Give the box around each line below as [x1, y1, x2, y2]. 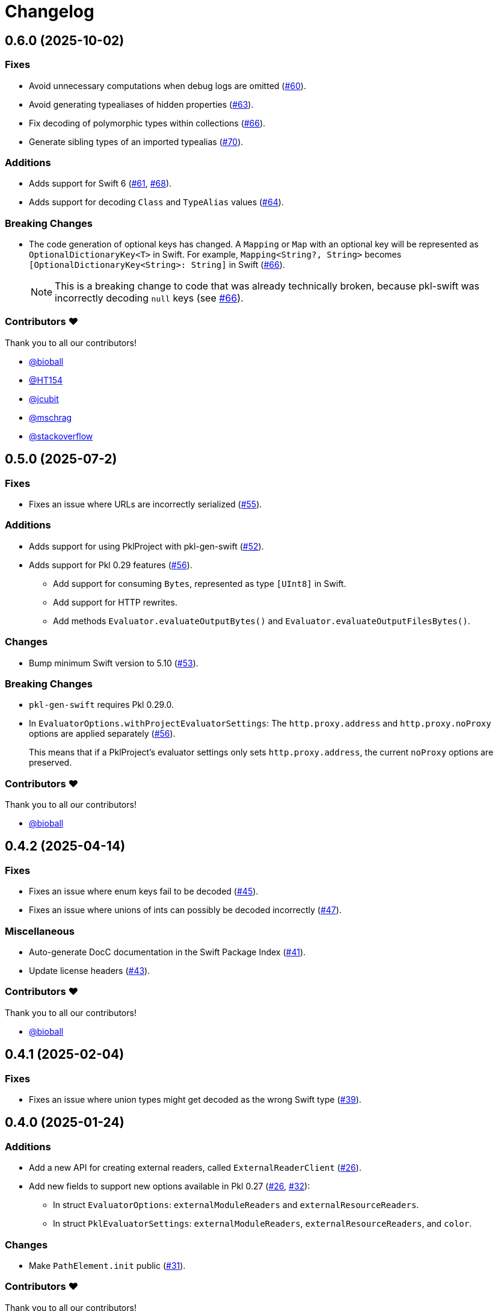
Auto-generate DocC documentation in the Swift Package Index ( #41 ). [29, 946, 306, 957]
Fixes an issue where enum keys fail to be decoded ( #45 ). [29, 886, 259, 897]
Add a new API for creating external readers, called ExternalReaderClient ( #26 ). [29, 1162, 361, 1173]
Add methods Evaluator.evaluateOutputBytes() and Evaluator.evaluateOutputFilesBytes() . [53, 615, 470, 626]
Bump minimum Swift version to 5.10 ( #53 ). [29, 657, 198, 668]
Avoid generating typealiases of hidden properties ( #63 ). [29, 99, 254, 110]
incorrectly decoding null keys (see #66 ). [55, 292, 244, 305]
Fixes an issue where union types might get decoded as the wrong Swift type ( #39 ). [29, 1094, 361, 1105]
